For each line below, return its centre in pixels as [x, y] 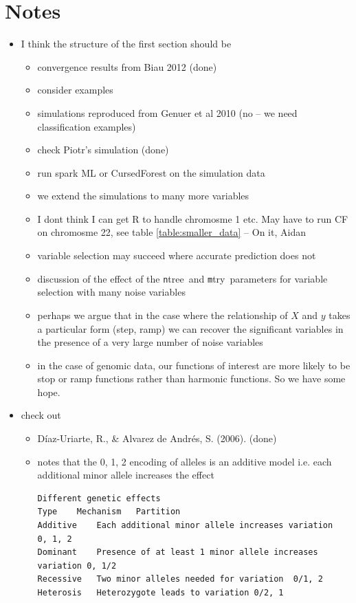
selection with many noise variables [111, 292]
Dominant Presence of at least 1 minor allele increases [178, 552]
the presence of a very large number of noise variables [150, 342]
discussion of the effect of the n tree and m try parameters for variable [182, 278]
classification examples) [87, 126]
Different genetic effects [99, 498]
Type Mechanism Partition [109, 512]
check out [41, 415]
